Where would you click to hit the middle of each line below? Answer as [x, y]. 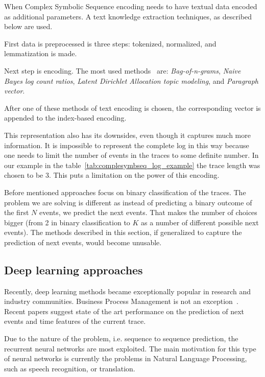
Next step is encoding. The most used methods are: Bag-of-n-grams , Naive [123, 70]
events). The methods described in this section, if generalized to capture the [123, 232]
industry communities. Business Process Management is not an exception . [121, 301]
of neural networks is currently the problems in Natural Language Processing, [126, 358]
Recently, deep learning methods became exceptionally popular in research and [128, 291]
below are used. [28, 26]
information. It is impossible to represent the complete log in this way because [127, 145]
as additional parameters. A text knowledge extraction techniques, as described [128, 16]
